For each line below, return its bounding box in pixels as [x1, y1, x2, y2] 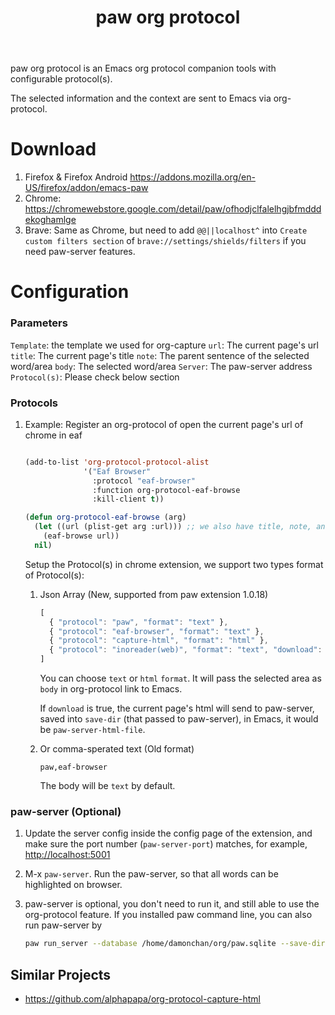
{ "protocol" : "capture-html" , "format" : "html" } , [48, 636, 269, 646]
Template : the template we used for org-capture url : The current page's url [10, 339, 319, 351]
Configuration [10, 281, 130, 303]
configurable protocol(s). [10, 73, 113, 85]
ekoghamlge [24, 214, 77, 226]
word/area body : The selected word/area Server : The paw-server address [10, 360, 313, 372]
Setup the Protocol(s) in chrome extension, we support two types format [24, 558, 324, 570]
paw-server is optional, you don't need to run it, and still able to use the [24, 898, 320, 910]
